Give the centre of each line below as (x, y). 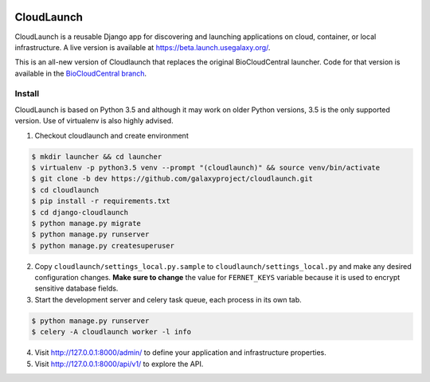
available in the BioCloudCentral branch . (81, 73)
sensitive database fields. (76, 288)
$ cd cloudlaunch (65, 190)
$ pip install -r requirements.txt (101, 201)
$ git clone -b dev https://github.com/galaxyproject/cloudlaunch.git (172, 179)
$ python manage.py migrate (86, 223)
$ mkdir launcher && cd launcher (97, 156)
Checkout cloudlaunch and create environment (111, 135)
